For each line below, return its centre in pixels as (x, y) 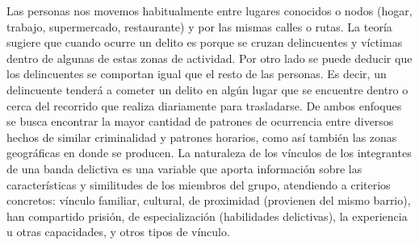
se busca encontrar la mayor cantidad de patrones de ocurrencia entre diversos (200, 121)
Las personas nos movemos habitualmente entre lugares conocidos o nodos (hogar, (209, 10)
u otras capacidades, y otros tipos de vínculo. (118, 232)
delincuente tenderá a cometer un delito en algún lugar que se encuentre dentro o (207, 89)
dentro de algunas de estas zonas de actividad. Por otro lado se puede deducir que (209, 58)
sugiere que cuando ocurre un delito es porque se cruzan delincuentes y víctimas (205, 42)
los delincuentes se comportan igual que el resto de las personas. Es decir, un (197, 74)
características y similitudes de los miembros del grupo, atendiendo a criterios (199, 184)
